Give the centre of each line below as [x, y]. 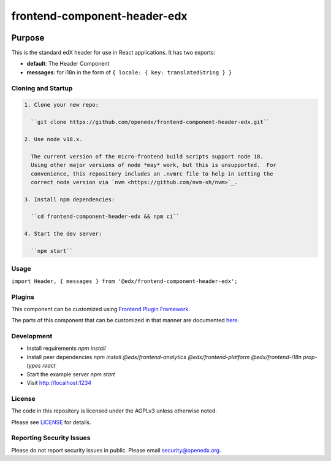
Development [32, 336]
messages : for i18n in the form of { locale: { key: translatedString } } [129, 72]
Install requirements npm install [66, 348]
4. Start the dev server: [63, 234]
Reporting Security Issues [51, 438]
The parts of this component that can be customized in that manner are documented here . [125, 320]
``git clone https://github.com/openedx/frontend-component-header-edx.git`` [150, 122]
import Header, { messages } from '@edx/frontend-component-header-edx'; [125, 281]
